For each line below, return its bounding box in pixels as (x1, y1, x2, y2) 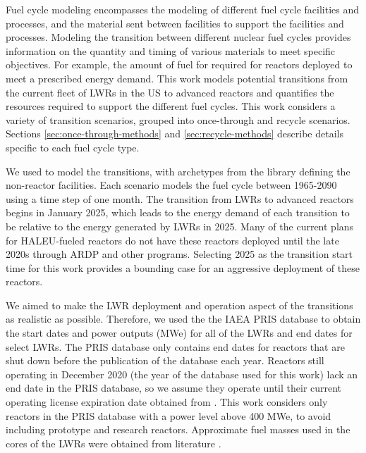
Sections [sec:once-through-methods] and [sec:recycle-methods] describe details (6, 126, 343, 141)
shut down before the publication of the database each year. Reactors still (6, 353, 324, 368)
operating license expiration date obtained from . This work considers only (6, 395, 328, 409)
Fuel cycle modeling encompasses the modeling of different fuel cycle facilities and (6, 2, 360, 16)
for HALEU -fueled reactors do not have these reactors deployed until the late (6, 232, 339, 247)
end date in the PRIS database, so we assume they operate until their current (6, 380, 342, 395)
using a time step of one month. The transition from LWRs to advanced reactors (6, 191, 354, 206)
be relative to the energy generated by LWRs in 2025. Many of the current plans (6, 218, 354, 233)
